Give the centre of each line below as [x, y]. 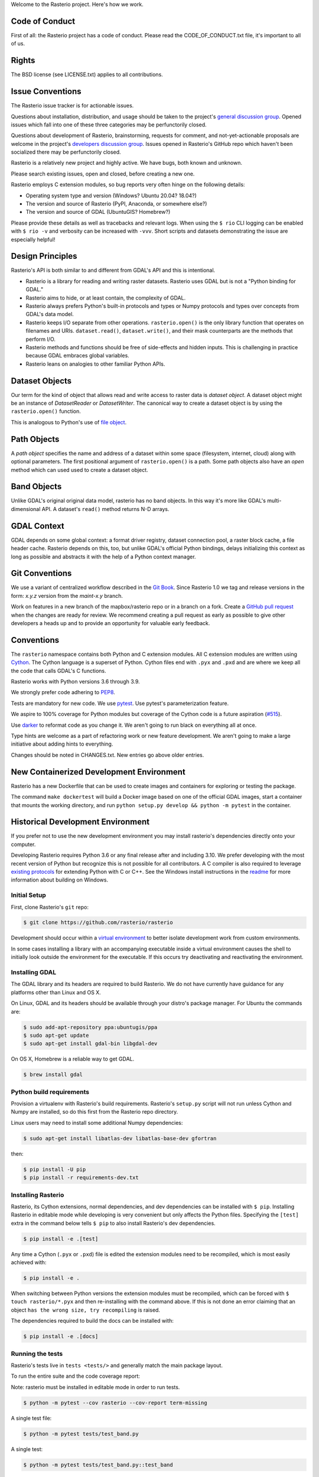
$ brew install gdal [53, 1075]
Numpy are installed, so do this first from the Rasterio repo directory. [95, 1112]
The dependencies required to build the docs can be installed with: [92, 1321]
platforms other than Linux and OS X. [56, 992]
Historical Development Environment [80, 822]
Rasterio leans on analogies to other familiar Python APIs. [95, 364]
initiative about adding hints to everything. [62, 744]
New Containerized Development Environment [98, 772]
